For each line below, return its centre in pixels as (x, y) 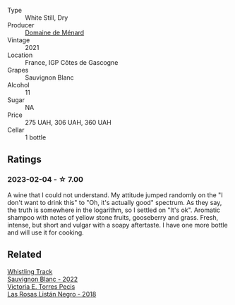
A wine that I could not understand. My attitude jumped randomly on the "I (115, 195)
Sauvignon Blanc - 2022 (43, 279)
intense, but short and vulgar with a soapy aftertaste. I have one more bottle (117, 225)
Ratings (25, 160)
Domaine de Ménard (55, 32)
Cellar (16, 130)
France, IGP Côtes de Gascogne (72, 62)
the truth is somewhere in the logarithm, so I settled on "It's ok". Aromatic (114, 210)
